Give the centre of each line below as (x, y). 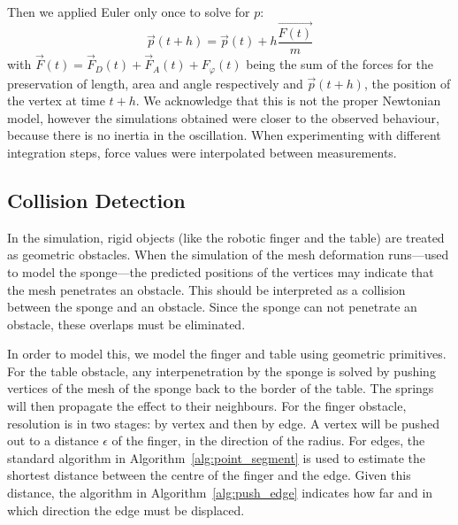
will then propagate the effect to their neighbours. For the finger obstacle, (207, 406)
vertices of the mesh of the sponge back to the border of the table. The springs (221, 388)
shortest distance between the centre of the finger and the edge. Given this (209, 475)
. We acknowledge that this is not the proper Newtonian (288, 100)
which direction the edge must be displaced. (126, 510)
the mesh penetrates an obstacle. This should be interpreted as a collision (206, 289)
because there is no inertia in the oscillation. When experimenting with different (224, 135)
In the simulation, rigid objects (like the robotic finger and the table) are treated (226, 237)
